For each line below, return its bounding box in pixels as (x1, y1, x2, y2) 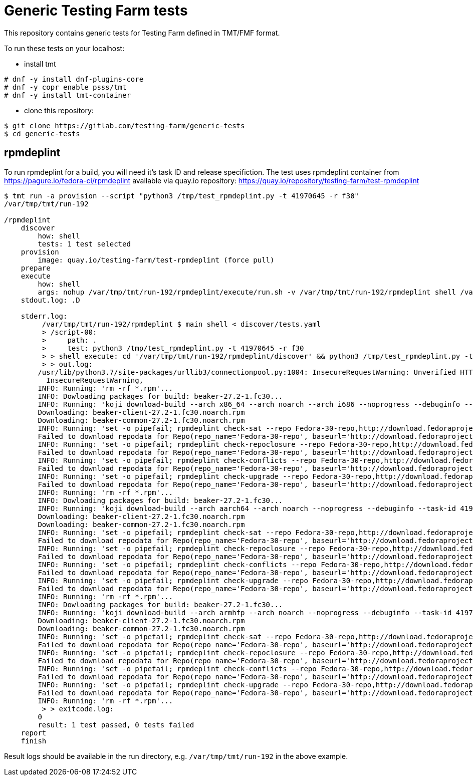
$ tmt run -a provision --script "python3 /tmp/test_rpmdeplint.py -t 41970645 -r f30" (4, 191, 359, 200)
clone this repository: (24, 106, 94, 115)
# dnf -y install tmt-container (4, 91, 131, 99)
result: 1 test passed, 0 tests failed (38, 720, 194, 729)
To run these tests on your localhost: (4, 44, 125, 53)
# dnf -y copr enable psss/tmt (4, 83, 127, 91)
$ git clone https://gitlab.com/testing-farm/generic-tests (4, 121, 245, 130)
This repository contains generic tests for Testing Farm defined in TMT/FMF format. (4, 28, 280, 37)
